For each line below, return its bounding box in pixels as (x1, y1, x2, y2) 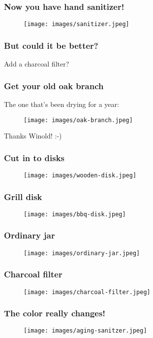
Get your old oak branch (4, 79, 104, 92)
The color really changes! (4, 307, 106, 319)
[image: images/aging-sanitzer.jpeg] (24, 327, 147, 335)
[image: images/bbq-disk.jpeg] (24, 210, 126, 218)
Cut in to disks (4, 151, 65, 164)
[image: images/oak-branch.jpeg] (24, 116, 133, 124)
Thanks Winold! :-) (4, 131, 62, 141)
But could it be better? (4, 39, 98, 51)
